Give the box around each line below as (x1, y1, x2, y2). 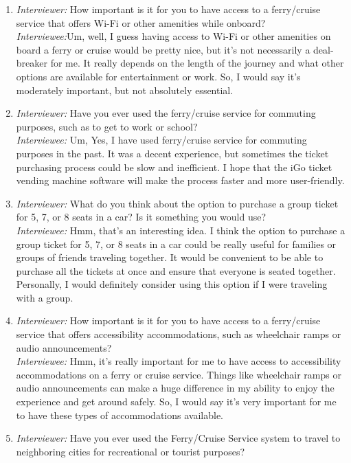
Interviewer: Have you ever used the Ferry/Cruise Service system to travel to (16, 431, 341, 445)
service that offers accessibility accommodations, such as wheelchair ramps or (16, 327, 341, 341)
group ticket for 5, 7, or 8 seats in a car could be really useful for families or (16, 236, 337, 251)
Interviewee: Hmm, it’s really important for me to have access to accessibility (16, 354, 341, 368)
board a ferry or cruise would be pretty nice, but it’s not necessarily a (16, 42, 310, 56)
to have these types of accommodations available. (16, 407, 223, 422)
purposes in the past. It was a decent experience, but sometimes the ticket (16, 146, 329, 160)
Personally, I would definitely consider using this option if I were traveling (16, 277, 328, 291)
